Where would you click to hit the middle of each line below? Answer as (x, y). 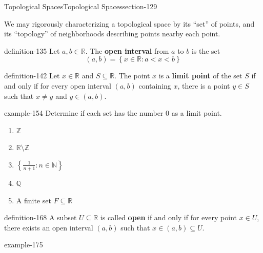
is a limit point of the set (200, 76)
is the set (206, 50)
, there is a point (204, 85)
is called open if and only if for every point (168, 217)
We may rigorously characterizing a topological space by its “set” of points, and (129, 23)
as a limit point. (197, 113)
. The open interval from (127, 50)
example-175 (24, 245)
